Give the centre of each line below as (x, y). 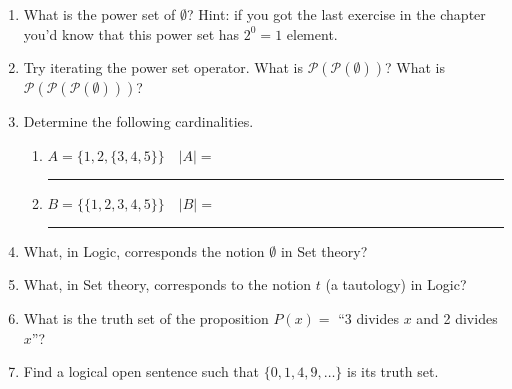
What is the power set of (99, 14)
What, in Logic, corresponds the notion (144, 250)
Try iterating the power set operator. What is (163, 67)
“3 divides (368, 317)
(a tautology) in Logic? (396, 284)
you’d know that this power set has (131, 33)
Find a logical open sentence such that (141, 371)
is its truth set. (393, 371)
